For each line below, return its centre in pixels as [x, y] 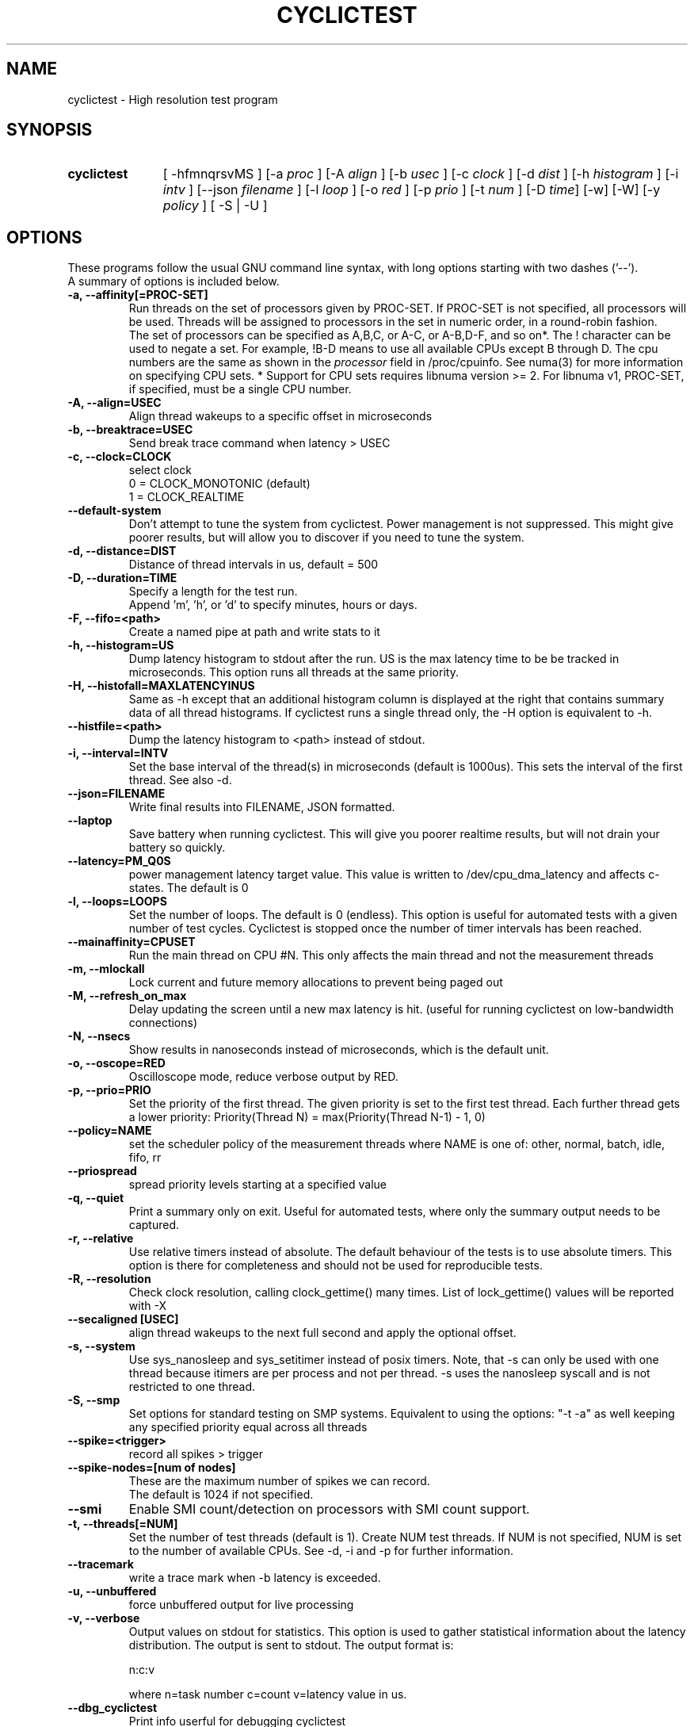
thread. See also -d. [180, 780]
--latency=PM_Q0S [119, 861]
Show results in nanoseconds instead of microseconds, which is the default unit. [339, 1050]
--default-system [114, 511]
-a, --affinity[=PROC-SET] [138, 295]
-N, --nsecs [99, 1036]
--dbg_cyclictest [112, 1708]
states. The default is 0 [189, 888]
